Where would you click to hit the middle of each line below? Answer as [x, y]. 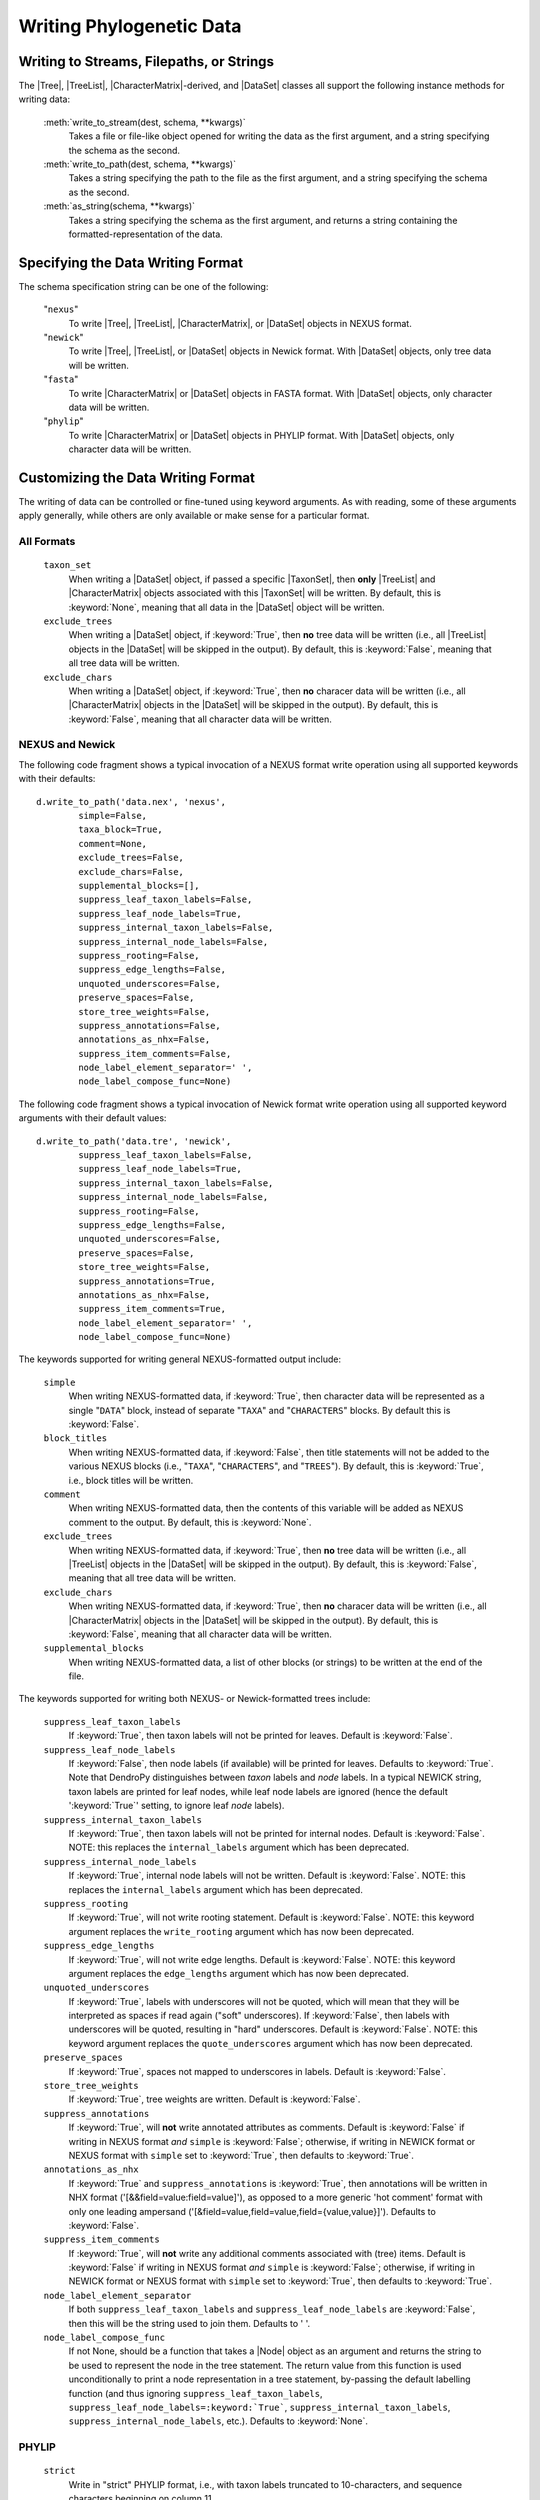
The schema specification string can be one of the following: [143, 286]
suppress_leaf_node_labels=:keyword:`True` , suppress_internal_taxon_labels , [259, 2407]
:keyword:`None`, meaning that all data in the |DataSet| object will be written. [226, 607]
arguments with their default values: [92, 1118]
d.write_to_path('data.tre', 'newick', [134, 1141]
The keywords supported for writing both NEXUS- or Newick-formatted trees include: [194, 1699]
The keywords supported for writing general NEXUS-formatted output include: [180, 1359]
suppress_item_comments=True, [152, 1309]
